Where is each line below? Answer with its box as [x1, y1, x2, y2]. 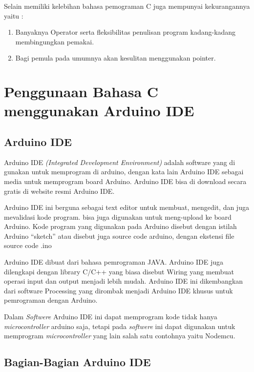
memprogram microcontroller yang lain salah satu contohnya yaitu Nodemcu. [4, 331, 235, 341]
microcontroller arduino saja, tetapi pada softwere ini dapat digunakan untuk [4, 321, 235, 331]
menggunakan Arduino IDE [4, 101, 194, 121]
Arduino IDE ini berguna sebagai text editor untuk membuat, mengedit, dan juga [4, 202, 249, 212]
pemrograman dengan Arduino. [4, 295, 98, 305]
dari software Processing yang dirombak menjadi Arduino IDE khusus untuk [4, 285, 233, 295]
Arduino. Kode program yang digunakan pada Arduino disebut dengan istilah [4, 221, 237, 231]
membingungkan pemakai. [15, 36, 94, 46]
